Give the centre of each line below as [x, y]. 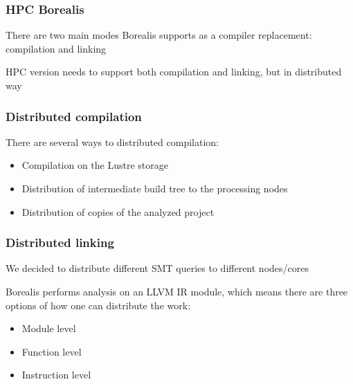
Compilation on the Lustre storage [95, 165]
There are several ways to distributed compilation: [112, 141]
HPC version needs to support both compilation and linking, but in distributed [174, 72]
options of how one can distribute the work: [98, 305]
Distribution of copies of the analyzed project [118, 211]
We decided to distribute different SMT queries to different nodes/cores [157, 268]
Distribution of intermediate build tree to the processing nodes [155, 188]
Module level [49, 328]
